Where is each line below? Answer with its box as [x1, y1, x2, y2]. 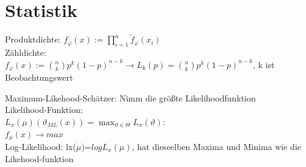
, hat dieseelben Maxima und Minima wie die [132, 140, 302, 153]
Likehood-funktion [5, 152, 74, 165]
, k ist [253, 58, 275, 70]
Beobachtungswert [5, 71, 73, 84]
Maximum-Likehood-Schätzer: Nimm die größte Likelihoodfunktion [5, 91, 256, 104]
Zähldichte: [5, 46, 46, 59]
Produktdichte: [5, 33, 61, 46]
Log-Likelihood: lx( [5, 140, 76, 153]
